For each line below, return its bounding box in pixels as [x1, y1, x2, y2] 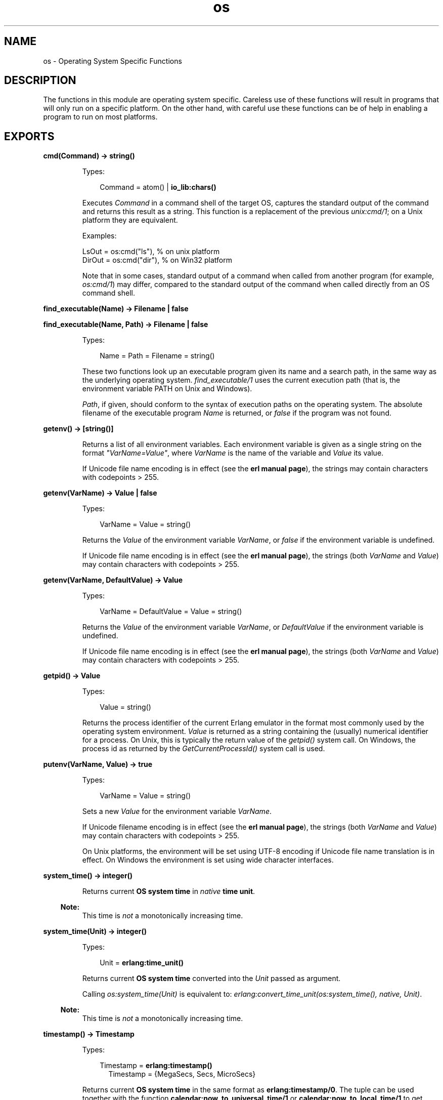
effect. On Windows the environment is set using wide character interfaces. [82, 855, 334, 865]
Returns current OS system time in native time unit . [82, 887, 255, 896]
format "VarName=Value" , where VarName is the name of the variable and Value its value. [82, 449, 384, 458]
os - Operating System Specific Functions [43, 56, 182, 65]
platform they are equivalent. [82, 216, 178, 225]
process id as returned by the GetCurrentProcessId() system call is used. [82, 744, 325, 753]
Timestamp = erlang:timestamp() [100, 1061, 212, 1070]
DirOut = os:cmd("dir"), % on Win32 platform [82, 256, 233, 265]
